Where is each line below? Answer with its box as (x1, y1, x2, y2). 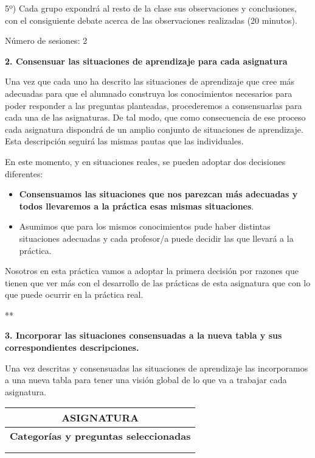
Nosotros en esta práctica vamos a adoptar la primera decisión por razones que (5, 264, 299, 277)
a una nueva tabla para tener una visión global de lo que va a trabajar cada (5, 373, 287, 386)
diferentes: (5, 167, 43, 180)
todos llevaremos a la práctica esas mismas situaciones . (19, 199, 254, 212)
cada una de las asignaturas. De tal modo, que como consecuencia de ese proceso (5, 111, 306, 124)
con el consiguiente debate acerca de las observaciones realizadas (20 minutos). (5, 13, 297, 26)
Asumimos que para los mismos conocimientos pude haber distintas (19, 220, 271, 233)
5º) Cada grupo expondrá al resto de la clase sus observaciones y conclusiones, (5, 2, 297, 14)
